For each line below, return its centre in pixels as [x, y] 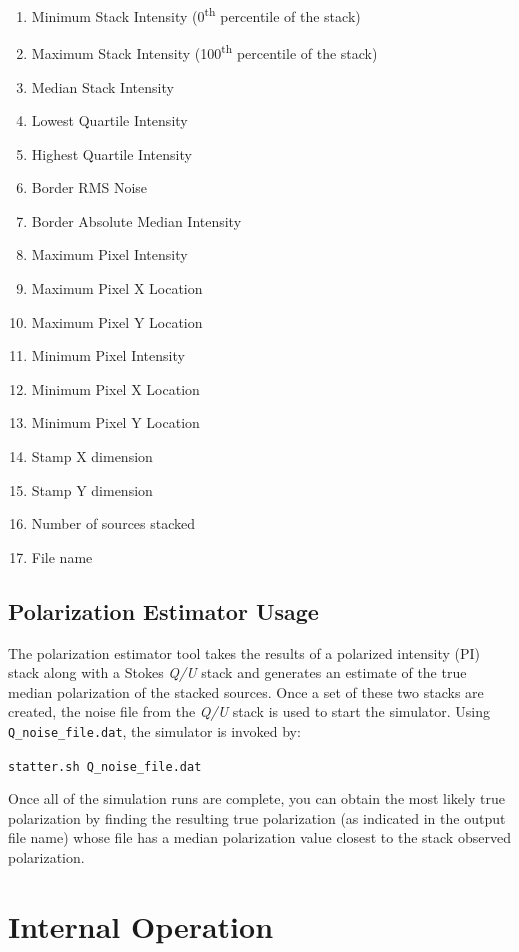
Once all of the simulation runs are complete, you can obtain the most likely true [256, 798]
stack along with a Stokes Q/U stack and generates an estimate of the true [237, 672]
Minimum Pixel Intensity [108, 355]
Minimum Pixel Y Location [115, 422]
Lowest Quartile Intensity [109, 120]
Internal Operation [141, 925]
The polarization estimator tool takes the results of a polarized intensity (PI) [244, 652]
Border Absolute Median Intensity [136, 220]
